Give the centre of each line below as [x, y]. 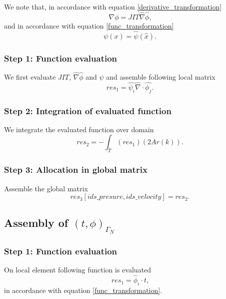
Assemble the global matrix [46, 188]
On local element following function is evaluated [78, 270]
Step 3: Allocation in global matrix [76, 170]
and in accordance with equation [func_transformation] [89, 25]
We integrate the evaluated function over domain [79, 129]
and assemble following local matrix [161, 77]
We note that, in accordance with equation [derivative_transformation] [113, 7]
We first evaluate [30, 77]
